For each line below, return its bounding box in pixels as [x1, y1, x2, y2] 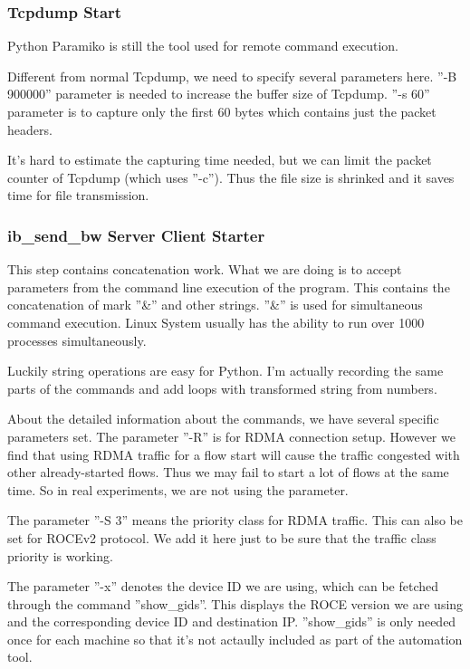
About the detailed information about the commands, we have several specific [7, 409, 439, 428]
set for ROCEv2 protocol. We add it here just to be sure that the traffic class [7, 528, 436, 547]
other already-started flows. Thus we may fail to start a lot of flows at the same [7, 463, 449, 482]
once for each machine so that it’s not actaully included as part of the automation [7, 629, 463, 648]
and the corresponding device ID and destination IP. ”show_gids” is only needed [7, 612, 456, 631]
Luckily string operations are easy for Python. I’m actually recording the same [7, 361, 444, 380]
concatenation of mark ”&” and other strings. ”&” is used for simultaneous [7, 295, 423, 314]
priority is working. [7, 546, 113, 565]
